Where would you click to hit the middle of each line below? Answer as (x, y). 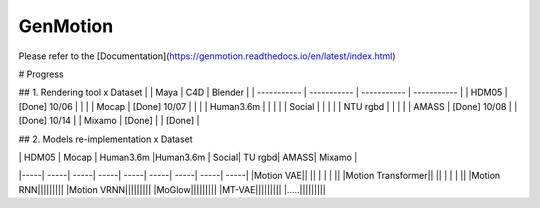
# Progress (41, 74)
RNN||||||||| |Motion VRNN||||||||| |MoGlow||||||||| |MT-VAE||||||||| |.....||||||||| (172, 189)
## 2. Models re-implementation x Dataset (106, 139)
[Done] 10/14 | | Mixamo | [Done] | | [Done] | (109, 121)
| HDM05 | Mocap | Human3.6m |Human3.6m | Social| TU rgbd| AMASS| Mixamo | (188, 157)
